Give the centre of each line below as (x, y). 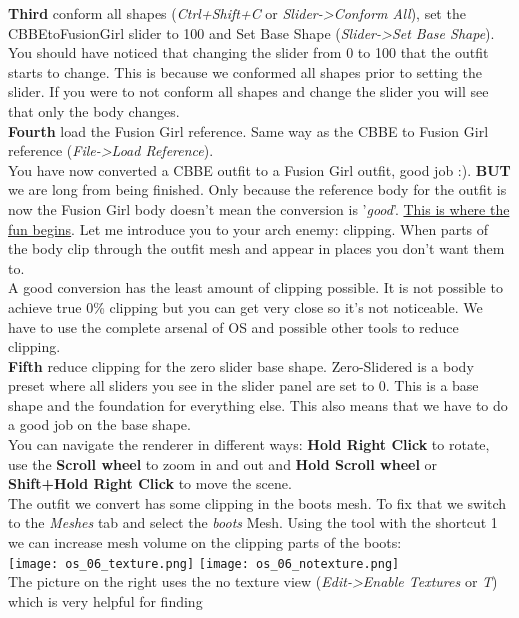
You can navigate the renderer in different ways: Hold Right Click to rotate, (249, 444)
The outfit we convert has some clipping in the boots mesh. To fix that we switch (257, 502)
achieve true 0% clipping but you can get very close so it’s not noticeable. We (245, 306)
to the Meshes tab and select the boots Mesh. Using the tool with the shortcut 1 (253, 522)
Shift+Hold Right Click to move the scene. (150, 483)
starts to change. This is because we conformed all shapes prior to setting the (245, 71)
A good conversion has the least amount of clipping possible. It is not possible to (255, 287)
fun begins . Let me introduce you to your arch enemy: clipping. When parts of (248, 228)
